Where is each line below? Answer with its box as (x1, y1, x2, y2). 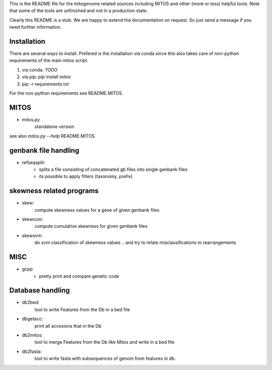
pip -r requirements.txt (22, 81, 69, 87)
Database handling (9, 286, 70, 295)
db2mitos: (22, 332, 43, 338)
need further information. (9, 24, 62, 30)
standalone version (34, 124, 75, 130)
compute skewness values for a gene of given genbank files (34, 207, 160, 213)
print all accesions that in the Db (34, 323, 102, 329)
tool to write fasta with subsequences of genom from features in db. (34, 355, 176, 361)
